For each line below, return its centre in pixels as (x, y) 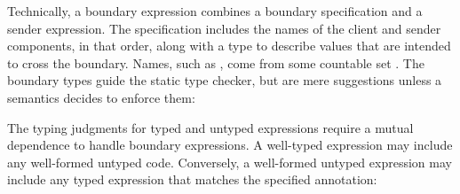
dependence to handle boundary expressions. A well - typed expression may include (230, 145)
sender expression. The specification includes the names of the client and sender (224, 28)
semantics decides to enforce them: (101, 97)
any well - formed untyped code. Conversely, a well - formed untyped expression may (230, 162)
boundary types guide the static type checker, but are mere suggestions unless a (225, 80)
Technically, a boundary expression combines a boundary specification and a (215, 11)
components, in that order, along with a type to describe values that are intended (229, 46)
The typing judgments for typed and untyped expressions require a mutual (210, 127)
